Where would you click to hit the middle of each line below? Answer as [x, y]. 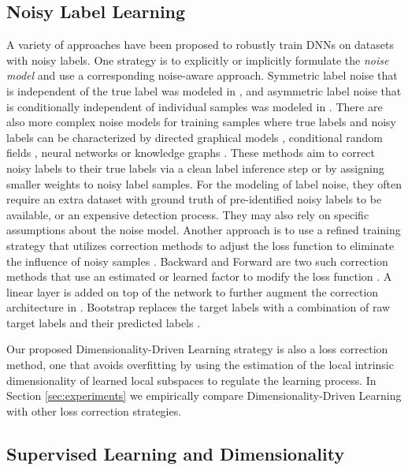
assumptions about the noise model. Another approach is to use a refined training [204, 230]
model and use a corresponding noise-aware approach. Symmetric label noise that [202, 75]
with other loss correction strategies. [94, 410]
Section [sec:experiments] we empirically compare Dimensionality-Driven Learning [204, 395]
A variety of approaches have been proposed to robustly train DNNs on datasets [200, 45]
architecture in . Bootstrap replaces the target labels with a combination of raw [198, 307]
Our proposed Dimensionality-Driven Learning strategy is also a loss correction [197, 349]
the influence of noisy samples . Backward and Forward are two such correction [197, 261]
